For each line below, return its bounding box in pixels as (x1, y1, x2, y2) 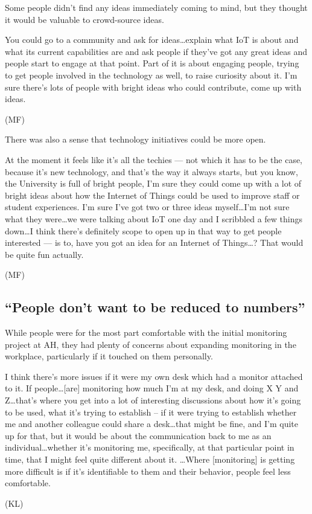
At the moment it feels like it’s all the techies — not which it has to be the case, (5, 153, 303, 165)
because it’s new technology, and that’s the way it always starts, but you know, (5, 165, 298, 178)
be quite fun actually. (5, 248, 84, 260)
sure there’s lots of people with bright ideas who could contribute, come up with (5, 80, 302, 93)
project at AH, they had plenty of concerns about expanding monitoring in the (5, 338, 296, 350)
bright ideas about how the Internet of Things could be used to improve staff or (5, 188, 300, 201)
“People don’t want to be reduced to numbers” (5, 298, 305, 316)
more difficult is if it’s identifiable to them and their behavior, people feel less (5, 464, 291, 477)
